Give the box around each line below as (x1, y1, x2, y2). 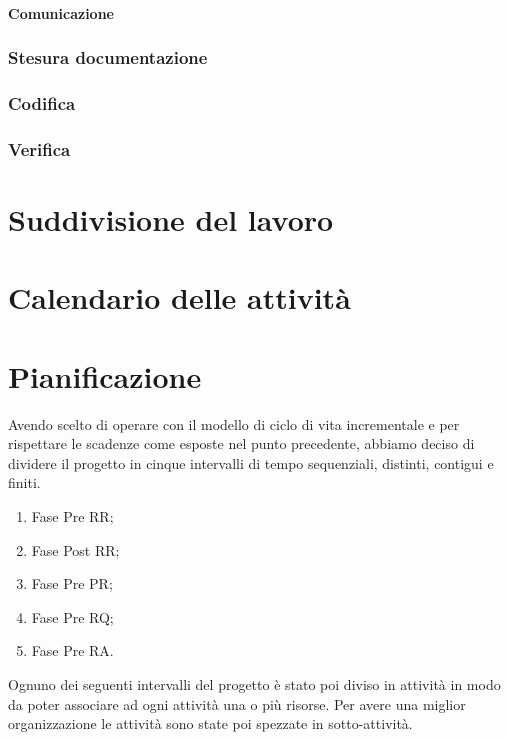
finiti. (8, 472, 41, 493)
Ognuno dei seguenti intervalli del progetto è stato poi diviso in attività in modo (8, 673, 501, 694)
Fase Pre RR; (31, 505, 114, 526)
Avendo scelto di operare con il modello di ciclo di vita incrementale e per (8, 413, 460, 434)
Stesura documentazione (8, 45, 208, 70)
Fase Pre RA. (31, 640, 114, 661)
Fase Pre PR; (31, 573, 113, 594)
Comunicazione (8, 2, 114, 23)
